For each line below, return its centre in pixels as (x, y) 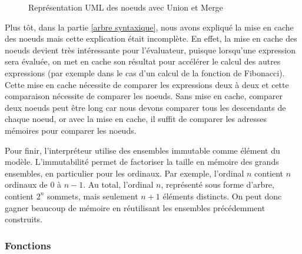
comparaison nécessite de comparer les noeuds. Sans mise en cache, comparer (144, 96)
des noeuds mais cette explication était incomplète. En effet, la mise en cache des (151, 38)
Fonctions (28, 245)
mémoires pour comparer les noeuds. (71, 130)
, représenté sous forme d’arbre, (218, 184)
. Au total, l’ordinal (118, 184)
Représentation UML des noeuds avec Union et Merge (126, 7)
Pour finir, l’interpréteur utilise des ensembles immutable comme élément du (142, 150)
